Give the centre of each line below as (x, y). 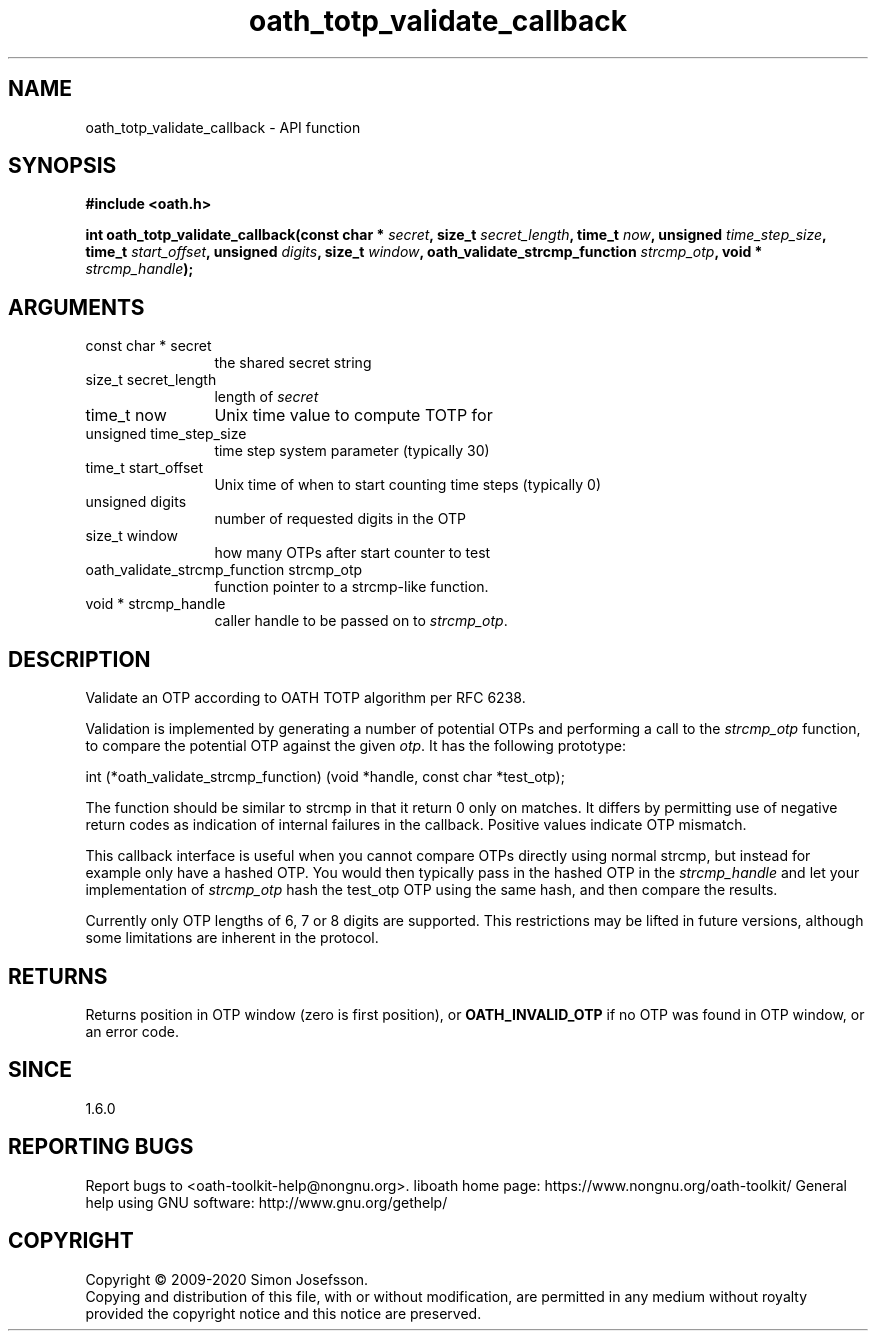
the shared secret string (293, 363)
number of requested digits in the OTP (340, 519)
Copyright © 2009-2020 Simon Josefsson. (227, 1279)
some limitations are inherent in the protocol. (232, 938)
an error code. (132, 1031)
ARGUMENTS (76, 307)
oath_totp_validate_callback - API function (223, 127)
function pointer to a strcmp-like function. (351, 587)
